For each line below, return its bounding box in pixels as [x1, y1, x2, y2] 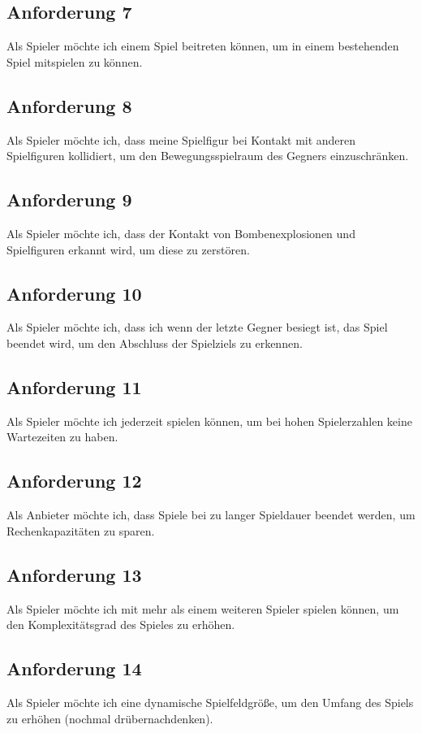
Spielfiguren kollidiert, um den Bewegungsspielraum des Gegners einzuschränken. [6, 147, 409, 164]
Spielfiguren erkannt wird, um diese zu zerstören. [6, 241, 250, 258]
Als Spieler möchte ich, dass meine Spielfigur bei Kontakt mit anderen [6, 131, 356, 148]
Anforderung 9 [6, 187, 132, 212]
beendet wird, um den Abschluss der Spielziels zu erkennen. [6, 334, 303, 351]
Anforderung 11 [6, 374, 142, 399]
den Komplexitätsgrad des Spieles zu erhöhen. [6, 616, 235, 633]
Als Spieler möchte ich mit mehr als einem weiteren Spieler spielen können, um [6, 600, 399, 617]
